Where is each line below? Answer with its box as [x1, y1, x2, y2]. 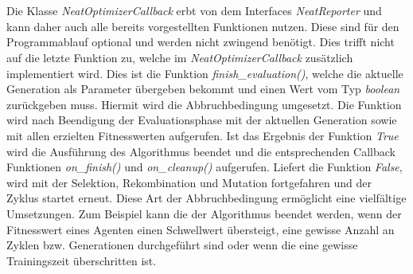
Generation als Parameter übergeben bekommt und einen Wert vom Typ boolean [6, 80, 400, 97]
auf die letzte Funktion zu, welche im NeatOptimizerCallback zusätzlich [6, 49, 353, 65]
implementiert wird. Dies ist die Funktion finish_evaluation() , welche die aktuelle [6, 65, 403, 81]
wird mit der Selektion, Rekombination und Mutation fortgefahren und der [6, 174, 372, 190]
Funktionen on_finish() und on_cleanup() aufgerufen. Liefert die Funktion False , [6, 159, 403, 175]
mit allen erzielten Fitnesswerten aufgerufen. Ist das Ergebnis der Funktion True [6, 127, 399, 143]
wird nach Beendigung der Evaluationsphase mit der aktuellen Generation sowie [6, 112, 397, 128]
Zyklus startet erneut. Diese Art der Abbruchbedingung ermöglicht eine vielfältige [6, 190, 407, 206]
